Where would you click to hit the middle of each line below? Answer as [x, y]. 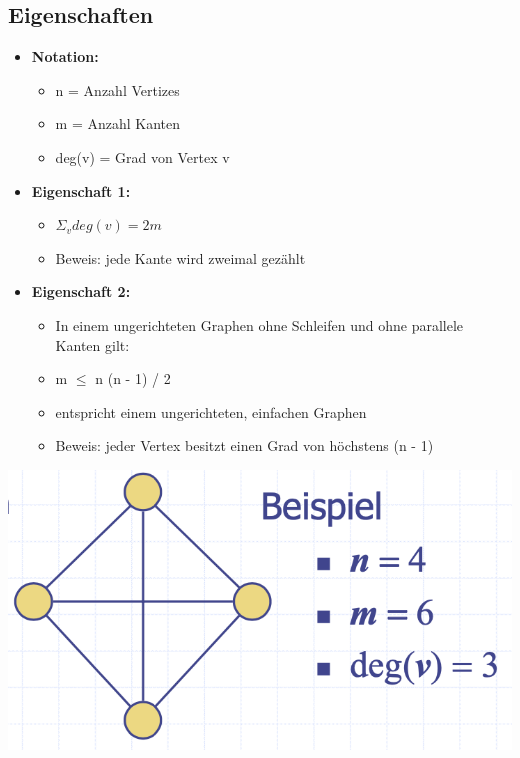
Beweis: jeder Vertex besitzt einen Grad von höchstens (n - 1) [244, 445]
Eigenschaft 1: [81, 190]
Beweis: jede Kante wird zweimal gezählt [180, 257]
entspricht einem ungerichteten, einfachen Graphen [211, 411]
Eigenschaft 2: [81, 291]
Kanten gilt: [92, 344]
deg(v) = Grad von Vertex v [142, 156]
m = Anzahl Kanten [118, 123]
